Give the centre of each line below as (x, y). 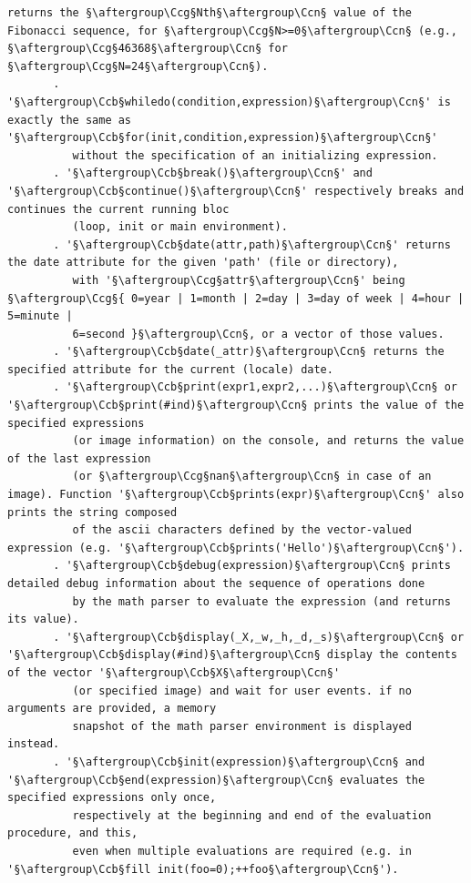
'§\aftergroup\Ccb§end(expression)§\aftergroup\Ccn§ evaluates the (216, 780)
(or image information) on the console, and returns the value (268, 441)
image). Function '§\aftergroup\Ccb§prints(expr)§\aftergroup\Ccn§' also (236, 495)
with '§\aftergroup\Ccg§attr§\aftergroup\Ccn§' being (239, 280)
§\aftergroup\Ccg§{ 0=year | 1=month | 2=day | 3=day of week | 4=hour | (236, 298)
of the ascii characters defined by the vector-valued (242, 530)
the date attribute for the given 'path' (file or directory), (203, 263)
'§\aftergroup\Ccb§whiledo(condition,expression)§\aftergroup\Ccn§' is (229, 101)
